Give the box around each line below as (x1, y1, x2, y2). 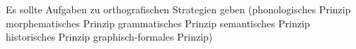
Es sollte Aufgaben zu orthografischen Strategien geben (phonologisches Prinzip (6, 2, 351, 16)
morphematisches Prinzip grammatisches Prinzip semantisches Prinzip (6, 15, 310, 30)
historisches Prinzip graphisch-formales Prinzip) (6, 29, 213, 44)
